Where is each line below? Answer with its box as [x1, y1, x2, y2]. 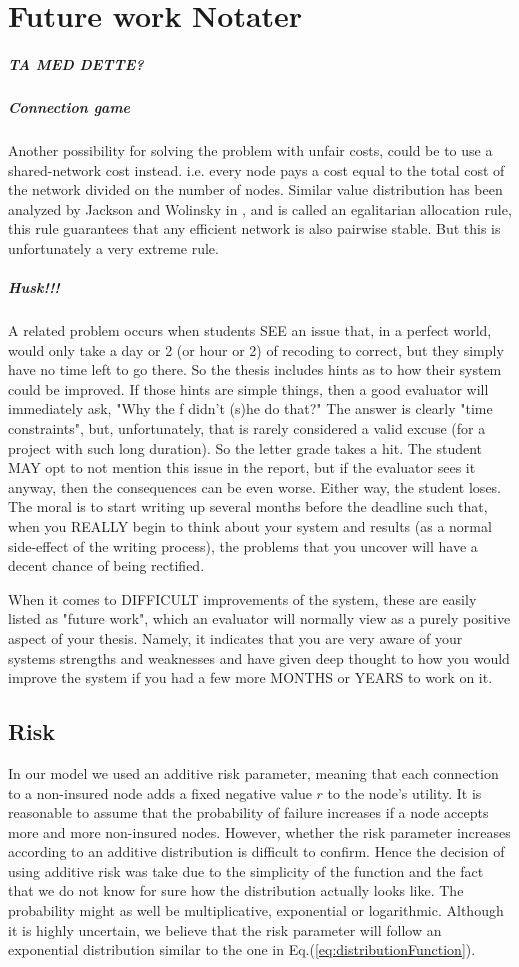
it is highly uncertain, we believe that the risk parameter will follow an [8, 919, 442, 940]
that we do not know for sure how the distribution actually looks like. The [8, 880, 464, 901]
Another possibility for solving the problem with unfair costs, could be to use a [8, 139, 493, 160]
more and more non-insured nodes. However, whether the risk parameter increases [8, 821, 511, 842]
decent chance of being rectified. [8, 555, 205, 576]
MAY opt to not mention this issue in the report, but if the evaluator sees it [8, 457, 476, 478]
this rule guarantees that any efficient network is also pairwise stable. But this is [8, 218, 501, 239]
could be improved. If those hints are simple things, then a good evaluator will [8, 378, 489, 399]
